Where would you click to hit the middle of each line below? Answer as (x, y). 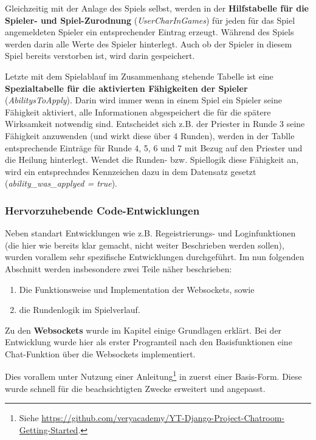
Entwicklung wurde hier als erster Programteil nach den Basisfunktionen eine (149, 342)
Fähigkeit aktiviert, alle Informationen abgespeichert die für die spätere (138, 112)
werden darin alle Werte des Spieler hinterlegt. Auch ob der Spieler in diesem (149, 43)
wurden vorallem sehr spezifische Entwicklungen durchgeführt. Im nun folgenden (155, 257)
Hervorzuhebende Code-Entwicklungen (102, 210)
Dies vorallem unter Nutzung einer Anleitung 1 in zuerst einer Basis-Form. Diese (153, 376)
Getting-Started (49, 429)
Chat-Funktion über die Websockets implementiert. (100, 353)
